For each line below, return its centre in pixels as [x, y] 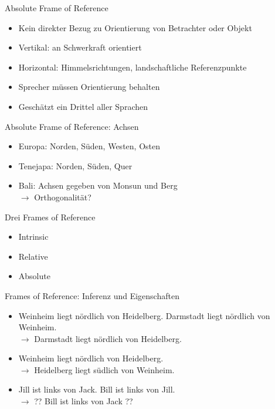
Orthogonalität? [63, 197]
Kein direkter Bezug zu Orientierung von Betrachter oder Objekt [135, 27]
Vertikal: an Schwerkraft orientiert [80, 47]
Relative [33, 256]
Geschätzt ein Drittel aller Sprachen [83, 106]
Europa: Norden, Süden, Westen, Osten [89, 146]
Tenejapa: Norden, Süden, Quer [75, 165]
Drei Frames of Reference [50, 217]
